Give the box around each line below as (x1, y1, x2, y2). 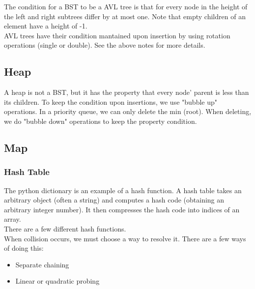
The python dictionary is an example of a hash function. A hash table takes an (4, 185, 242, 195)
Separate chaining (15, 259, 69, 269)
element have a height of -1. (4, 21, 87, 31)
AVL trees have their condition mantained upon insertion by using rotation (4, 30, 230, 40)
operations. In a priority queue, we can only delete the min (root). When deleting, (4, 106, 252, 116)
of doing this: (4, 243, 44, 253)
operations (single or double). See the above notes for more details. (4, 40, 205, 50)
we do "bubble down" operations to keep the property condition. (4, 116, 197, 126)
